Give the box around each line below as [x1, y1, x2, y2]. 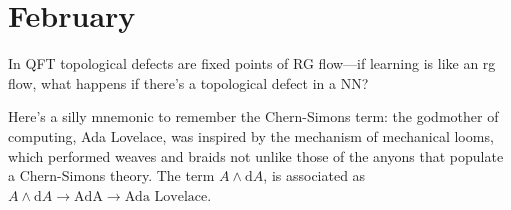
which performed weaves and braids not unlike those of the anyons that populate [8, 145, 504, 166]
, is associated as [263, 165, 366, 186]
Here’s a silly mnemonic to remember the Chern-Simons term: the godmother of [8, 106, 499, 127]
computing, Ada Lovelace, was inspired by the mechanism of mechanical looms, [8, 125, 494, 146]
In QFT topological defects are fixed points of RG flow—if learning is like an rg [8, 53, 496, 74]
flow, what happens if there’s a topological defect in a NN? [8, 72, 369, 93]
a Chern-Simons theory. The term [8, 165, 215, 186]
